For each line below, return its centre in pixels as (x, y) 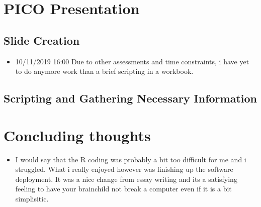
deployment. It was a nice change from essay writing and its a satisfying (126, 179)
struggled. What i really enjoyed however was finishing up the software (124, 169)
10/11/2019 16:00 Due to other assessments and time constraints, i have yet (132, 61)
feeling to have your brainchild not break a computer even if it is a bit (123, 189)
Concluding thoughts (77, 135)
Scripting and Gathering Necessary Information (130, 98)
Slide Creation (42, 40)
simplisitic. (32, 199)
